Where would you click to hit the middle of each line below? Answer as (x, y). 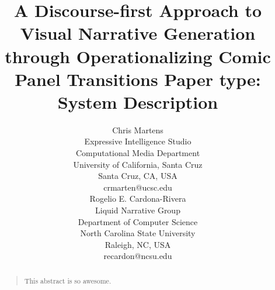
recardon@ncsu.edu (138, 256)
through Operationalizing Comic (138, 56)
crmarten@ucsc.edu (138, 187)
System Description (138, 101)
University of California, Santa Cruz (138, 164)
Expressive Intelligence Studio (138, 141)
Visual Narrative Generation (138, 33)
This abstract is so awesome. (68, 280)
